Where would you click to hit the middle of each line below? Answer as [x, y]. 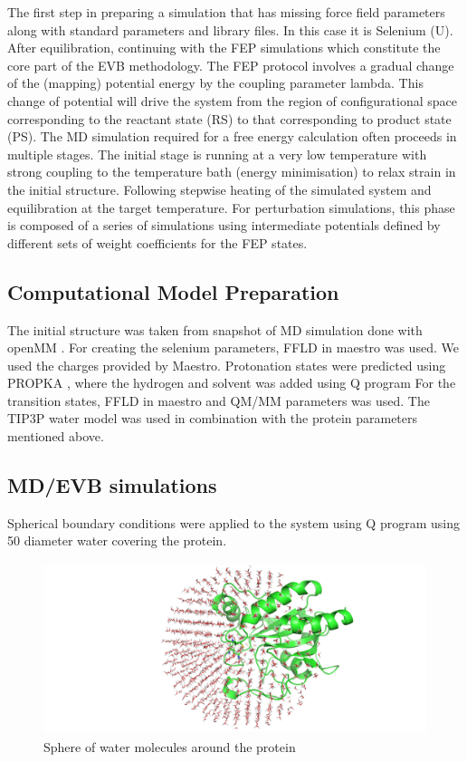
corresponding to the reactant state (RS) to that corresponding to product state [229, 118]
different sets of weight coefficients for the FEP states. [157, 242]
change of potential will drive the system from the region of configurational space [232, 100]
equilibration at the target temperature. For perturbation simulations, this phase [231, 207]
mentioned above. [56, 436]
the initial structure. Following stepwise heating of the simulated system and [219, 189]
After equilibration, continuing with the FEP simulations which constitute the [224, 48]
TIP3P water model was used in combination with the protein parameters [213, 418]
